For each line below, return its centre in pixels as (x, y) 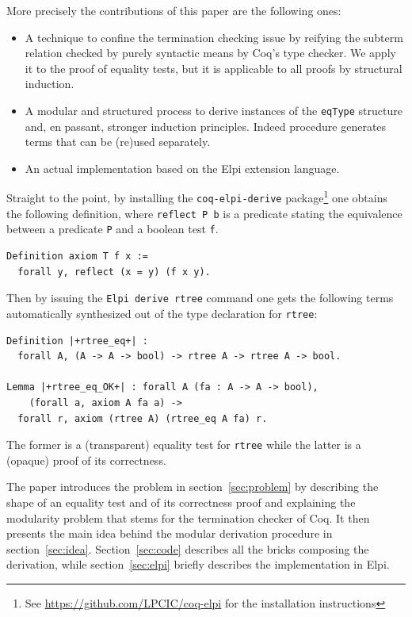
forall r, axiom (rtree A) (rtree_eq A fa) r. (143, 418)
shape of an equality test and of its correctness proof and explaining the (181, 502)
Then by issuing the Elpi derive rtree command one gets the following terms (200, 298)
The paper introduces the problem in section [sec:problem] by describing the (193, 487)
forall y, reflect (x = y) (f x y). (114, 272)
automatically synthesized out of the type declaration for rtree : (162, 313)
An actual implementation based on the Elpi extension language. (182, 168)
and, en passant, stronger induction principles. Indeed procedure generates (206, 126)
